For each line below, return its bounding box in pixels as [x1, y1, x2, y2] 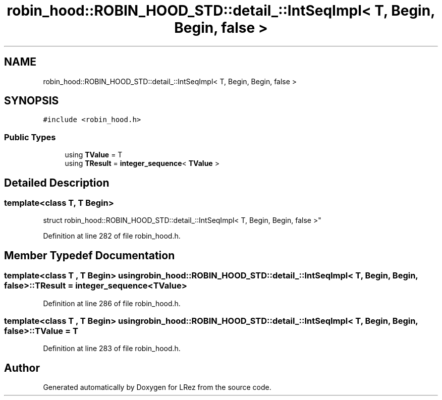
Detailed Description [4, 176, 109, 189]
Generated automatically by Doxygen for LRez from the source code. [43, 383, 271, 392]
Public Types [4, 132, 56, 142]
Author [4, 361, 40, 374]
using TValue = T [65, 150, 123, 159]
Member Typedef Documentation [4, 249, 175, 262]
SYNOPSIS [4, 94, 59, 107]
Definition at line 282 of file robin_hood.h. [43, 232, 181, 241]
